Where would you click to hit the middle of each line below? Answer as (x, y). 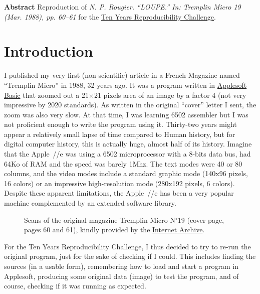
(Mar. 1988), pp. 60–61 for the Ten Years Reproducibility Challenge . (110, 16)
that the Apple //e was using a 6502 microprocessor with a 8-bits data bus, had (127, 154)
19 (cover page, (201, 219)
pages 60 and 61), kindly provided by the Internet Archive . (114, 230)
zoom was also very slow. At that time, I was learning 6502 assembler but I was (126, 114)
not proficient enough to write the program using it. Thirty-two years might (120, 124)
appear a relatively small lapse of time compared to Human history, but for (120, 134)
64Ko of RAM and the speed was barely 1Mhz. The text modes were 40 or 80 (123, 163)
